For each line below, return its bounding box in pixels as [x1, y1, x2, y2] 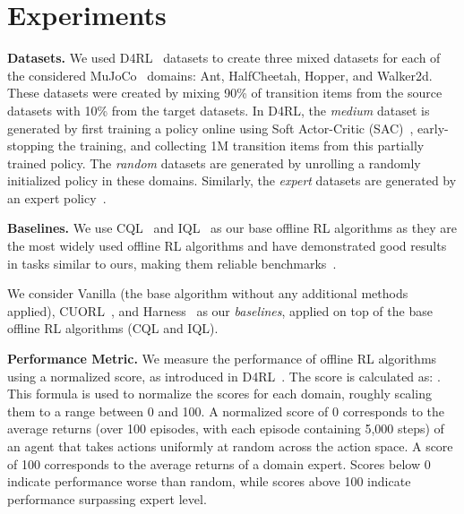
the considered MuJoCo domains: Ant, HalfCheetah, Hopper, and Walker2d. [7, 65, 433, 84]
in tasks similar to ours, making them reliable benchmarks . [7, 253, 337, 272]
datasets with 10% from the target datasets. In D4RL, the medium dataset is [7, 100, 430, 119]
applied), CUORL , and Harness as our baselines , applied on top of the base [7, 301, 433, 320]
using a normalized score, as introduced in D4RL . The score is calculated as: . [7, 366, 441, 385]
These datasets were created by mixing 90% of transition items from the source [7, 83, 443, 102]
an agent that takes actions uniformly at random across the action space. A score [7, 437, 453, 455]
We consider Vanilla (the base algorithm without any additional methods [7, 284, 408, 303]
